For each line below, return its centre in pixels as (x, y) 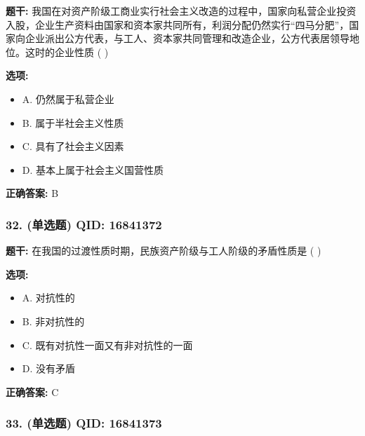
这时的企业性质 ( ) (67, 52)
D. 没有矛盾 (49, 368)
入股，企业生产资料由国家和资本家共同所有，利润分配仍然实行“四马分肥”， (178, 24)
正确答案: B (32, 193)
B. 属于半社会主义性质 (73, 122)
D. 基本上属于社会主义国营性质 (93, 169)
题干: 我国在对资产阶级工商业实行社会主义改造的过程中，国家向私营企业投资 (181, 11)
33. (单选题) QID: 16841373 (84, 423)
